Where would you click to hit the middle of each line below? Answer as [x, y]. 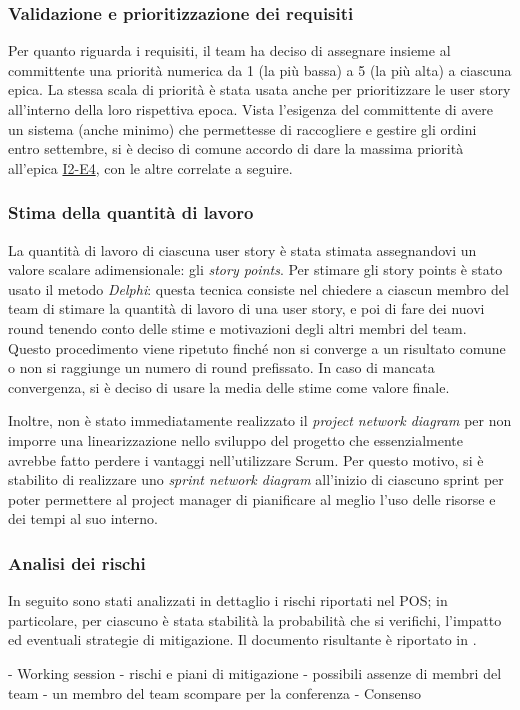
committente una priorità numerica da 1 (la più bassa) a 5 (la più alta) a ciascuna [260, 69]
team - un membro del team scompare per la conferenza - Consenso [214, 692]
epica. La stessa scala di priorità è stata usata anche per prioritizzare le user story [259, 89]
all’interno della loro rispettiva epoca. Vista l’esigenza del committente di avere [250, 109]
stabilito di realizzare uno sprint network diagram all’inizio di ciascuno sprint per [256, 479]
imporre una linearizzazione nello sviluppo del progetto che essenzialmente [235, 439]
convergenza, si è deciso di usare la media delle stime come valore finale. [229, 386]
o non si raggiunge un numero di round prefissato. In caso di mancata [221, 367]
